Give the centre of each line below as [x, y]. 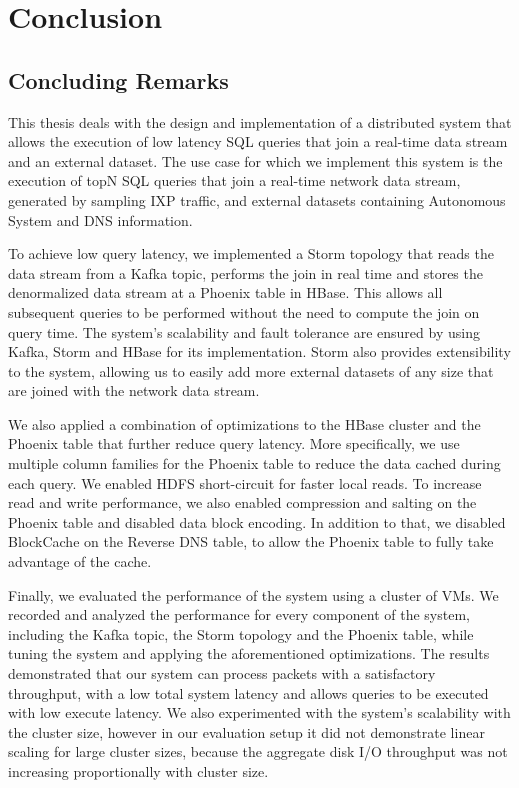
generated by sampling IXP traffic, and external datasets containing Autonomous [257, 199]
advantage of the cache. [80, 561]
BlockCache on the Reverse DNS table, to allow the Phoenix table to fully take [251, 541]
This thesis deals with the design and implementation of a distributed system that [260, 121]
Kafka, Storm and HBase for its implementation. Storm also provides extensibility [259, 351]
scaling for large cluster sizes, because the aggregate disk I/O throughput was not [258, 751]
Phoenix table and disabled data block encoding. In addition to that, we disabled [257, 521]
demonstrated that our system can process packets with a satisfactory [222, 673]
